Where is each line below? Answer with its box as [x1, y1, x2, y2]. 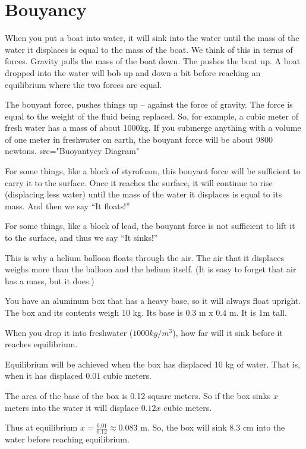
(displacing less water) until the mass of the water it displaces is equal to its [5, 188, 282, 200]
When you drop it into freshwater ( [5, 326, 133, 338]
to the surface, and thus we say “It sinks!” [5, 231, 158, 244]
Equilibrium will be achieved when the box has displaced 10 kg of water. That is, [5, 357, 301, 370]
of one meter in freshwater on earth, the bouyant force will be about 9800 [5, 133, 273, 145]
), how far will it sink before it [172, 326, 283, 338]
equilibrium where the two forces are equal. [5, 78, 162, 90]
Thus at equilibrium [5, 421, 78, 434]
